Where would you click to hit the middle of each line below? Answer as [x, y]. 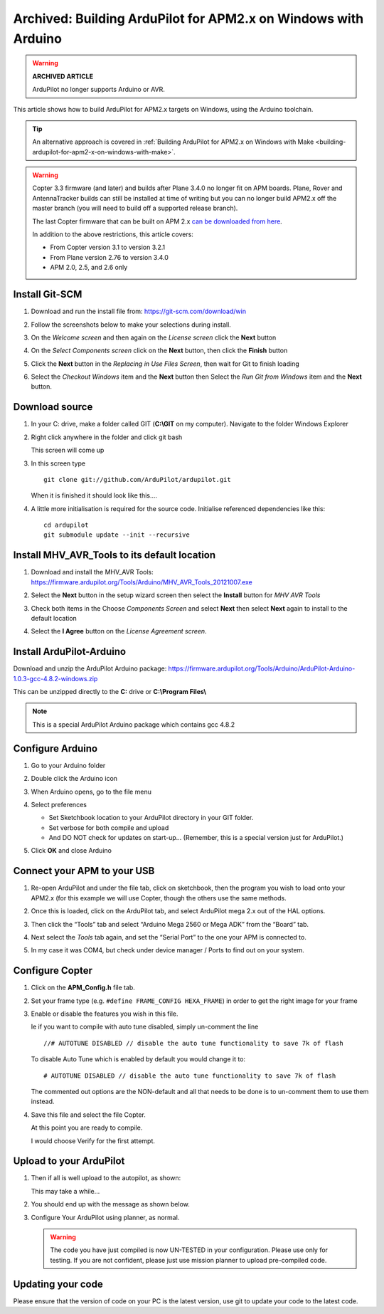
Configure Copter [53, 971]
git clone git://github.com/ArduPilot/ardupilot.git [137, 479]
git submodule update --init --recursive [117, 535]
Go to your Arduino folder [68, 765]
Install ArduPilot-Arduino [70, 652]
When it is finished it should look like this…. [94, 495]
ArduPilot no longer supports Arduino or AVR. [98, 90]
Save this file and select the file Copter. [88, 1115]
